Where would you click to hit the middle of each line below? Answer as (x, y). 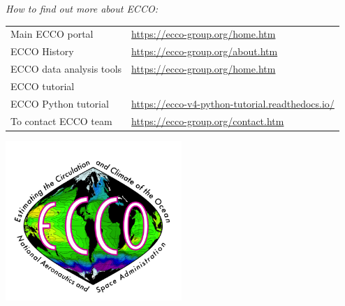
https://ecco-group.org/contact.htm (208, 121)
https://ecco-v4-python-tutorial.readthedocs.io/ (233, 103)
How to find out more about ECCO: (82, 8)
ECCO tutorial (43, 86)
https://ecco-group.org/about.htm (205, 51)
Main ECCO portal (52, 34)
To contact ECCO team (61, 121)
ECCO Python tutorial (60, 103)
